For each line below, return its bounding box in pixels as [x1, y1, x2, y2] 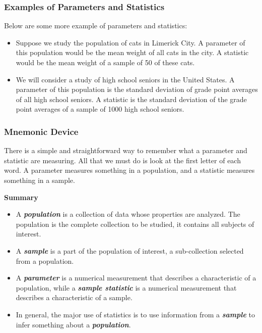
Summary [4, 192, 38, 202]
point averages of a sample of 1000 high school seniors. [16, 104, 184, 114]
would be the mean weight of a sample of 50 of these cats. [16, 57, 195, 67]
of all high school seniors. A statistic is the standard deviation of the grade [16, 93, 247, 104]
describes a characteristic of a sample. [16, 292, 133, 303]
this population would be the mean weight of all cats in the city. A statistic [16, 47, 249, 58]
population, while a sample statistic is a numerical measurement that [16, 282, 237, 293]
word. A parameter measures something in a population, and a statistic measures [4, 165, 255, 175]
